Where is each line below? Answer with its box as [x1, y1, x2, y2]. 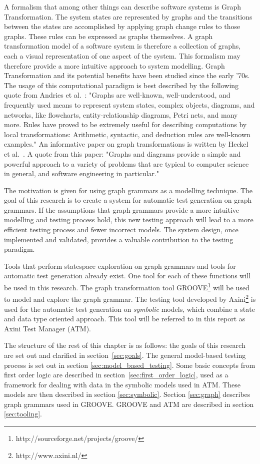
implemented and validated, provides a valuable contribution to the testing [4, 234, 233, 244]
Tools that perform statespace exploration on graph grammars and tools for [4, 260, 236, 271]
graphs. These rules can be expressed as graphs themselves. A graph [4, 31, 213, 41]
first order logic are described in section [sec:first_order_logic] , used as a [4, 369, 228, 380]
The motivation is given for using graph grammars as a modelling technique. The [4, 185, 253, 195]
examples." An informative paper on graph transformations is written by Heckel [4, 139, 248, 149]
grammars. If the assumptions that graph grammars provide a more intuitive [4, 204, 239, 215]
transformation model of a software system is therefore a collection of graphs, [4, 41, 241, 51]
